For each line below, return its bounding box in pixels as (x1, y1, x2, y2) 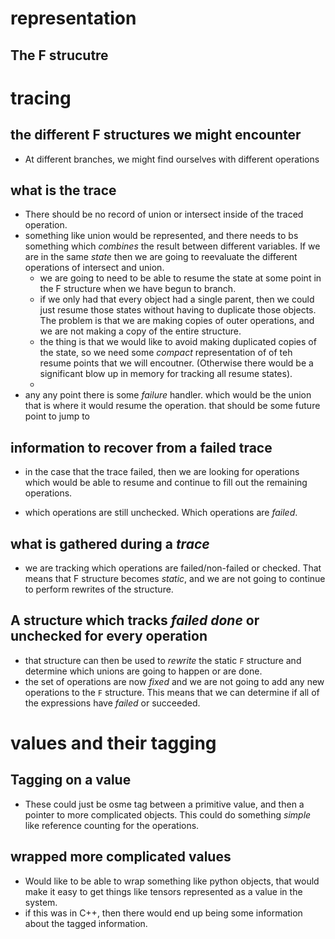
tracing (10, 87, 72, 109)
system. (24, 896, 58, 908)
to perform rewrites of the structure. (24, 583, 174, 596)
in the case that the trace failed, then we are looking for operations (24, 466, 300, 478)
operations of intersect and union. (24, 262, 165, 274)
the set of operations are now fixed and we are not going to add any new (24, 675, 325, 687)
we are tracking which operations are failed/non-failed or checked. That (24, 562, 322, 574)
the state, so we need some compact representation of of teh (39, 347, 293, 359)
